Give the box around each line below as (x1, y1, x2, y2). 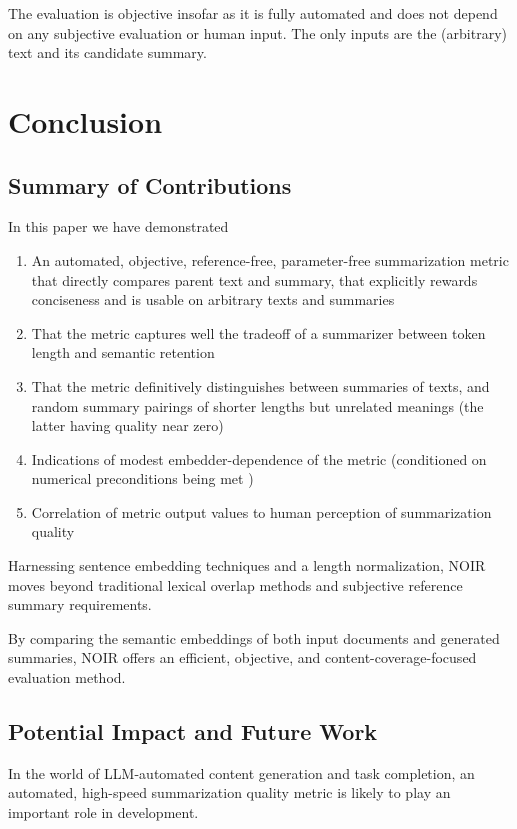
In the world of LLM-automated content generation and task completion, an (8, 762, 475, 783)
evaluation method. (8, 667, 126, 688)
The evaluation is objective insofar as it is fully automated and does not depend (8, 3, 498, 23)
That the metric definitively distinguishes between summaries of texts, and (31, 375, 490, 396)
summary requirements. (8, 594, 152, 615)
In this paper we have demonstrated (8, 216, 229, 237)
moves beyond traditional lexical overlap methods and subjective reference (8, 574, 463, 595)
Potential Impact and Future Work (8, 716, 378, 747)
